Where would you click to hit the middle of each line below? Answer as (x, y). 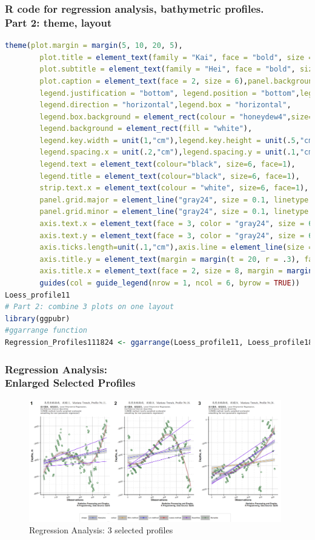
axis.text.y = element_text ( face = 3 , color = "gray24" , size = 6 (176, 235)
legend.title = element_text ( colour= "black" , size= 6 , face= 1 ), (170, 176)
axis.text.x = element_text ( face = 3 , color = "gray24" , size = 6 (176, 224)
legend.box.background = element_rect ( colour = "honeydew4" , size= (176, 117)
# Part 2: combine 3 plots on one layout (90, 307)
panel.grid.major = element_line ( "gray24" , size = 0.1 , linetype (174, 200)
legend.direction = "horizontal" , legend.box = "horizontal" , (165, 105)
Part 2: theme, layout (58, 22)
